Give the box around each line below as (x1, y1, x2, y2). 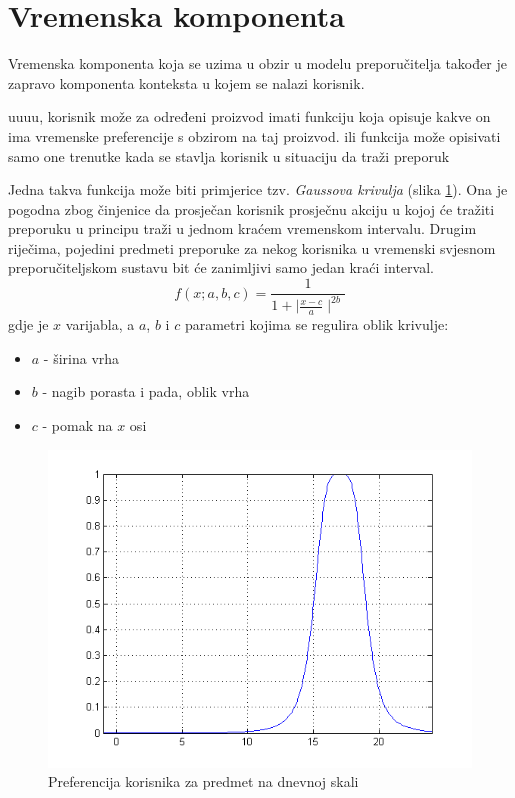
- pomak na (42, 415, 113, 436)
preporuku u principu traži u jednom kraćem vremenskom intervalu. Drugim (8, 218, 477, 239)
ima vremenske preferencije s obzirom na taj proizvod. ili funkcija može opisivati (8, 125, 501, 146)
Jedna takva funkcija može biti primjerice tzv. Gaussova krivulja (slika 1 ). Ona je (8, 179, 508, 200)
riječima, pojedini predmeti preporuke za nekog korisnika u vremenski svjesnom (8, 237, 496, 258)
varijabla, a (65, 314, 135, 335)
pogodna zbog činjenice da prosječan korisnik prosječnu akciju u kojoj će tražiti (8, 198, 495, 219)
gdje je (8, 314, 49, 335)
